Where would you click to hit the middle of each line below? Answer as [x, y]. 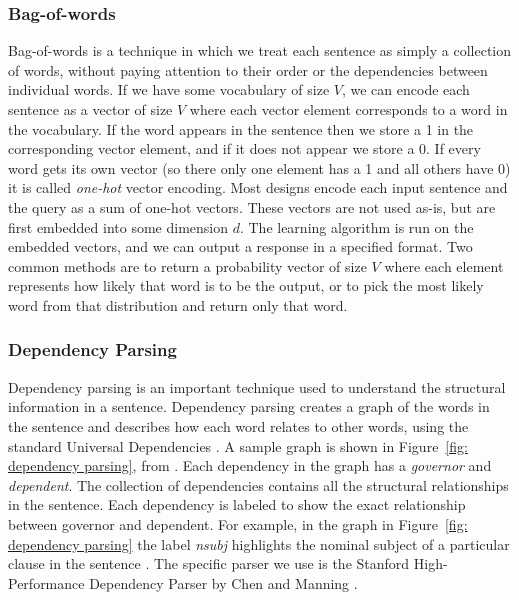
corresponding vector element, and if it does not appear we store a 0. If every [244, 148]
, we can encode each [405, 89]
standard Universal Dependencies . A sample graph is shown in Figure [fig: [238, 445]
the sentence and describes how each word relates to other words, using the [238, 425]
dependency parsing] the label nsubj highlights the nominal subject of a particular [259, 543]
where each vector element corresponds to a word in [348, 109]
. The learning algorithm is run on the [356, 226]
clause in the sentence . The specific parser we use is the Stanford [209, 563]
